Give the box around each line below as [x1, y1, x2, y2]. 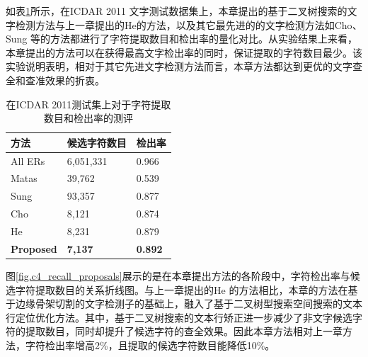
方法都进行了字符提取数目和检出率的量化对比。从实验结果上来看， [50, 31, 358, 46]
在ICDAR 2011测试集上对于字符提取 [6, 96, 171, 111]
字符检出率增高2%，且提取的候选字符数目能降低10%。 [25, 337, 275, 352]
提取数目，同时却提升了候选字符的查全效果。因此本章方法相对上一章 [25, 324, 343, 339]
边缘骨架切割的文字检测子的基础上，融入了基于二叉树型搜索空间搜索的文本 [15, 296, 362, 311]
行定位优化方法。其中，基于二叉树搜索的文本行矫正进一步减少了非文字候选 [6, 310, 352, 324]
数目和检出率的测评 [43, 110, 133, 125]
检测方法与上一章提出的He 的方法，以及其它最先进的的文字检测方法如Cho [15, 17, 352, 32]
